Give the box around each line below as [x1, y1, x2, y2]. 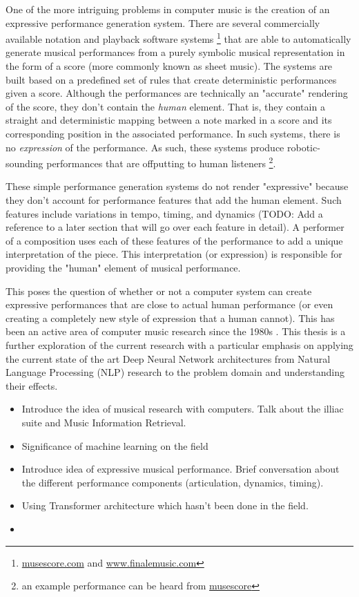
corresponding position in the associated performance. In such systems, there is [6, 126, 340, 140]
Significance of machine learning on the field [21, 438, 208, 453]
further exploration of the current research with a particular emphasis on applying [6, 337, 353, 352]
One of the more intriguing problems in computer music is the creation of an [6, 2, 330, 16]
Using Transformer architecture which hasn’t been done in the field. [21, 498, 309, 513]
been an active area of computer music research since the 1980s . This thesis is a [6, 324, 346, 339]
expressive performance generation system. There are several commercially [6, 15, 320, 30]
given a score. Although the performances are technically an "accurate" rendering [6, 86, 348, 100]
